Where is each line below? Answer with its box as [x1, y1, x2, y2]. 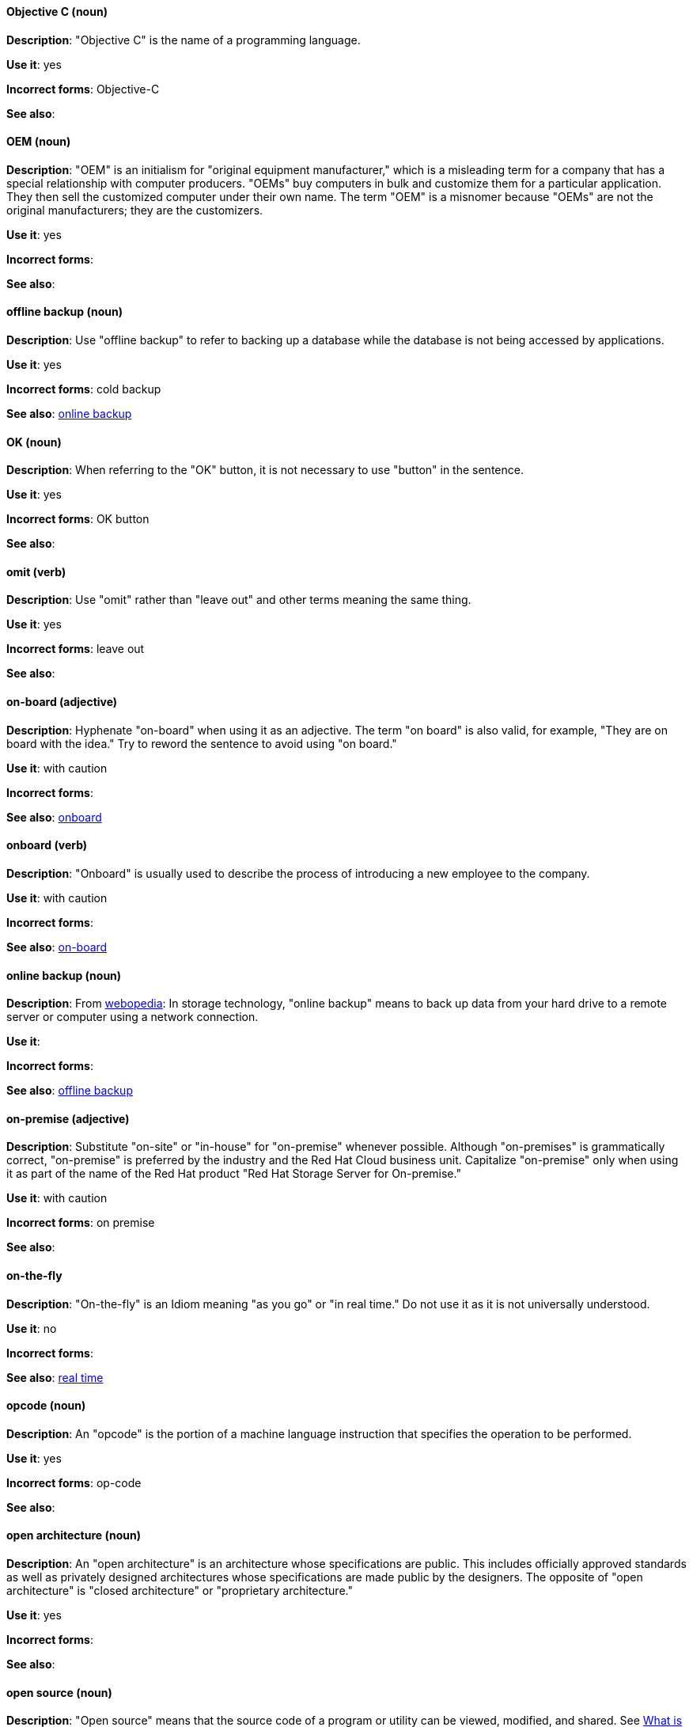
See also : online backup [6, 407, 132, 421]
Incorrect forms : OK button [6, 512, 150, 526]
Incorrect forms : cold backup [6, 382, 161, 397]
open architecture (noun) [6, 1528, 141, 1543]
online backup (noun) [6, 968, 122, 982]
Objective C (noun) [6, 5, 108, 18]
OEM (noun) [6, 135, 71, 149]
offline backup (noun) [6, 305, 123, 319]
